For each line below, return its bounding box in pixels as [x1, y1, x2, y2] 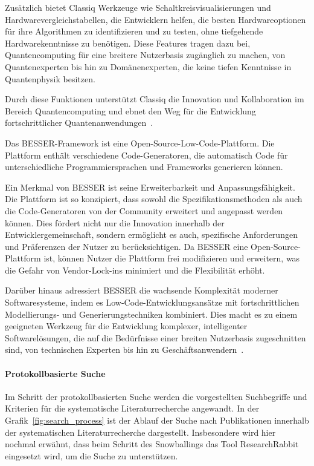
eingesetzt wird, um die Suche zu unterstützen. [5, 449, 178, 462]
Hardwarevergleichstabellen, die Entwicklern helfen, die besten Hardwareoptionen [5, 13, 306, 25]
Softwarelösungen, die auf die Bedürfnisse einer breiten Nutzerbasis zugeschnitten [5, 331, 306, 344]
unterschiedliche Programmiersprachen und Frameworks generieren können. [5, 160, 283, 173]
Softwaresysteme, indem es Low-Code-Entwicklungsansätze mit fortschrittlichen [5, 296, 300, 309]
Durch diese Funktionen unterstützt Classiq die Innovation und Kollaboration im [5, 93, 304, 105]
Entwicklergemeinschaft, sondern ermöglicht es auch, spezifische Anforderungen [5, 228, 298, 241]
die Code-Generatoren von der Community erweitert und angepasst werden [5, 204, 283, 217]
